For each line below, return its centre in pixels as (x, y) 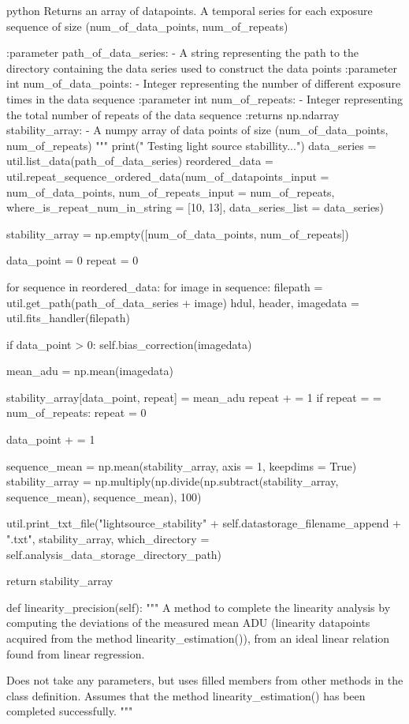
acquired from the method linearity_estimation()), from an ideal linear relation (198, 638)
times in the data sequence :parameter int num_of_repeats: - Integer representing (204, 98)
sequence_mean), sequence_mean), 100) (104, 496)
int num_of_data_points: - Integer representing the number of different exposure (204, 83)
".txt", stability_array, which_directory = (108, 539)
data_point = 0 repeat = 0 (73, 260)
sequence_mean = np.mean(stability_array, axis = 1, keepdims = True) (182, 465)
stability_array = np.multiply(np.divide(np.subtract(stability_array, (173, 481)
